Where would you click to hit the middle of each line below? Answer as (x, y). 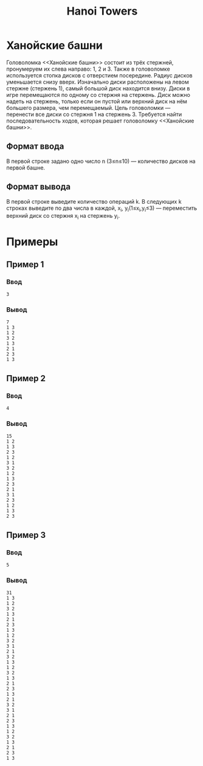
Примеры (32, 242)
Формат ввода (35, 147)
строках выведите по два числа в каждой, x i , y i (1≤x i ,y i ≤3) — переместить (102, 209)
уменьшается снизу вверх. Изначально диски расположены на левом (98, 82)
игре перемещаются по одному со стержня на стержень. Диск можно (98, 95)
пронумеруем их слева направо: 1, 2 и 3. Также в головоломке (88, 69)
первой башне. (26, 167)
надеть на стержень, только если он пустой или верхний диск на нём (97, 101)
